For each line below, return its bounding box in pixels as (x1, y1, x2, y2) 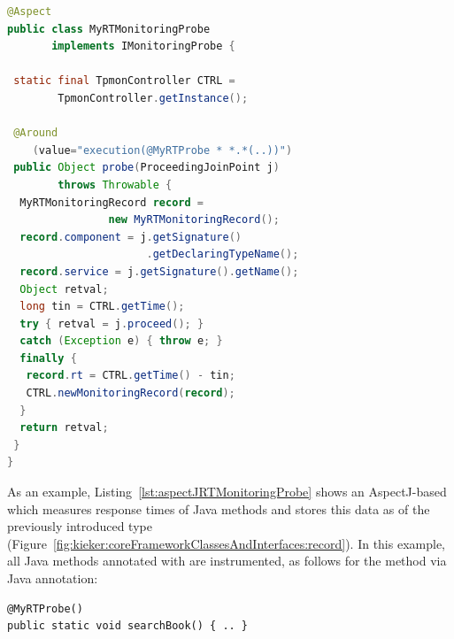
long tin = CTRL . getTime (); (19, 300, 185, 313)
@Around (13, 127, 58, 140)
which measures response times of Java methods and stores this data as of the (7, 499, 430, 518)
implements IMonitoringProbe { (51, 40, 235, 53)
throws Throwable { (58, 178, 173, 191)
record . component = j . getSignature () (19, 230, 242, 243)
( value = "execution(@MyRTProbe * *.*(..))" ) (32, 143, 293, 157)
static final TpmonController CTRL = (13, 74, 235, 88)
